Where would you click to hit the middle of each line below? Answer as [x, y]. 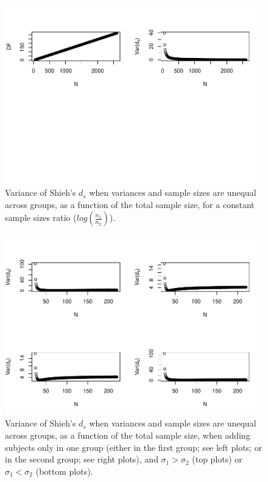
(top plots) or [217, 459]
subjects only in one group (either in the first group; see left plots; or [134, 447]
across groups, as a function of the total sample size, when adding [128, 435]
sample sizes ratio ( [41, 218]
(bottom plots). [64, 471]
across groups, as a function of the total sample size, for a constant [130, 204]
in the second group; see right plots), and [82, 459]
